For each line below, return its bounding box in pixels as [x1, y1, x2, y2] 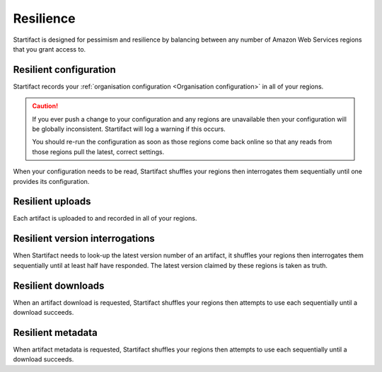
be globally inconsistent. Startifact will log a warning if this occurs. [32, 124, 226, 134]
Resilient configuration [13, 64, 116, 76]
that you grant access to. [13, 45, 86, 53]
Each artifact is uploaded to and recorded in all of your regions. [13, 214, 197, 223]
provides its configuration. [13, 177, 90, 185]
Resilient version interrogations [13, 233, 155, 245]
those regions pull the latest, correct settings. [32, 147, 165, 156]
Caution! [32, 102, 59, 110]
